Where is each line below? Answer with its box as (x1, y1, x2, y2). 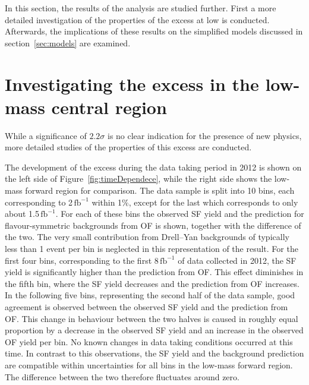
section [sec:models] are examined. (5, 36, 131, 49)
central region (51, 94, 167, 119)
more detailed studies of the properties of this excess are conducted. (5, 141, 252, 153)
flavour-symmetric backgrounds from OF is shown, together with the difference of (5, 219, 301, 231)
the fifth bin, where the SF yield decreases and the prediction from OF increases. (5, 277, 299, 289)
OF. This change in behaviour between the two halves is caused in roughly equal (5, 312, 298, 324)
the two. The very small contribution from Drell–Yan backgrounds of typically (5, 231, 289, 243)
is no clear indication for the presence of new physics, (107, 129, 302, 141)
